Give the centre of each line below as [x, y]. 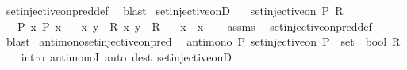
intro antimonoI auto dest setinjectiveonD [126, 56]
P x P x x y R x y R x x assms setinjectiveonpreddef [194, 26]
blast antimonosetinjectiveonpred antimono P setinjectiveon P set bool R [203, 41]
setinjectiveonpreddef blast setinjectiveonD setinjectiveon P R [175, 10]
